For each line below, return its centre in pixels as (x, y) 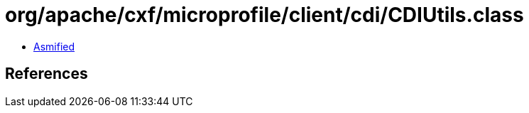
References (47, 74)
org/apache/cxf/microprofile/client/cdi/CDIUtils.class (264, 15)
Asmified (54, 46)
